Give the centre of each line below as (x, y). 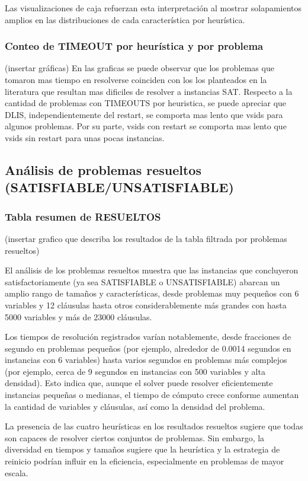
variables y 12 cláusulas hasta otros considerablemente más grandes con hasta (146, 305)
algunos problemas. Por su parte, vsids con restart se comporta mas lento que (146, 126)
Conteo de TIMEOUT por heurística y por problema (134, 46)
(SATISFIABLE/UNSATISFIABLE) (119, 187)
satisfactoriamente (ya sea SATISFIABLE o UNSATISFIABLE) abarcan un (142, 281)
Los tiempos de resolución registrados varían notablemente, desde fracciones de (148, 337)
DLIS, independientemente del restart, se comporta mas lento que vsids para (144, 114)
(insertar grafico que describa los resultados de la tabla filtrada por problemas (146, 238)
